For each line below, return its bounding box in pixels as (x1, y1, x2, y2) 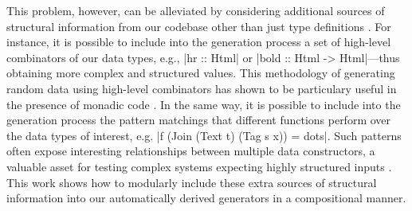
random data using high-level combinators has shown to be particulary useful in (6, 80, 397, 96)
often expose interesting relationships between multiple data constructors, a (6, 143, 375, 159)
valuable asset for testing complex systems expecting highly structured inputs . (6, 158, 392, 174)
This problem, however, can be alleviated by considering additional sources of (6, 2, 385, 18)
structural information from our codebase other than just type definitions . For (6, 18, 391, 34)
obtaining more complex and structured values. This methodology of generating (6, 64, 395, 81)
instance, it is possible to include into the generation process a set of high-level (6, 33, 391, 50)
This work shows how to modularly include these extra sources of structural (6, 174, 377, 190)
